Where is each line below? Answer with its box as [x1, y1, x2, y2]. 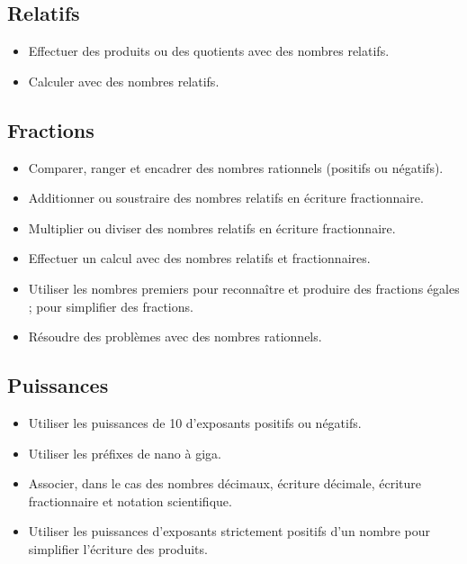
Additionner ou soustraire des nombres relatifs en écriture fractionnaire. [28, 188, 424, 207]
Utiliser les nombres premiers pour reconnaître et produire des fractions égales [28, 278, 460, 297]
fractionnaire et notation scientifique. [28, 491, 232, 510]
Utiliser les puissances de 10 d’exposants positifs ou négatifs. [28, 413, 362, 432]
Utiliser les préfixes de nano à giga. [28, 443, 221, 462]
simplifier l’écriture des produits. [28, 539, 208, 558]
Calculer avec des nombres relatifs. [28, 71, 220, 90]
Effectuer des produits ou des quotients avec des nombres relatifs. [28, 41, 390, 60]
